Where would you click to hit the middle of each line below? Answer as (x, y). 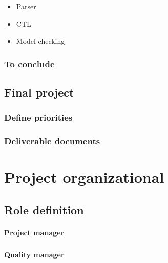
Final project (39, 92)
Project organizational (84, 177)
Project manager (34, 232)
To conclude (29, 63)
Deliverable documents (52, 141)
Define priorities (38, 117)
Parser (26, 6)
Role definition (44, 209)
